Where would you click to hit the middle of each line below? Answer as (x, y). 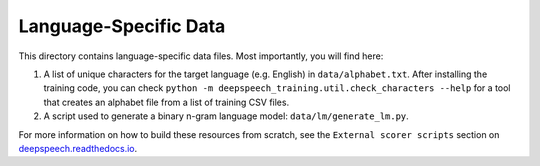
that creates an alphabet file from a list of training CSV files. (166, 102)
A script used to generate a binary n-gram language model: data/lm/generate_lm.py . (226, 116)
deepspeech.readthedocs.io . (78, 148)
